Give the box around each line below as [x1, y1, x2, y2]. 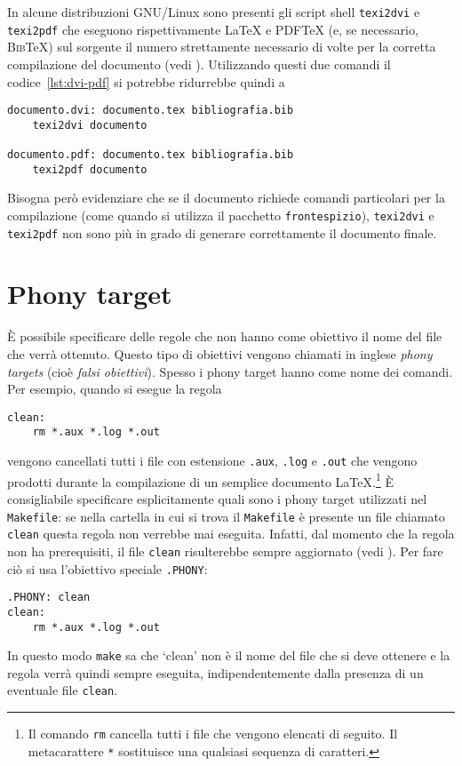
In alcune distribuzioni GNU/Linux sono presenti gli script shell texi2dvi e [7, 3, 420, 20]
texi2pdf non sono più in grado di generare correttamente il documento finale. [7, 223, 437, 242]
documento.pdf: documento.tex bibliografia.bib [7, 148, 294, 162]
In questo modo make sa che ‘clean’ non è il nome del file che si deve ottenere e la [7, 646, 450, 665]
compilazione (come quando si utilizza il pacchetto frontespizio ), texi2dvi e [7, 205, 434, 224]
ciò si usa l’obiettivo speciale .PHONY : [7, 559, 208, 578]
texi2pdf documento [32, 163, 147, 176]
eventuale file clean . [7, 681, 118, 699]
